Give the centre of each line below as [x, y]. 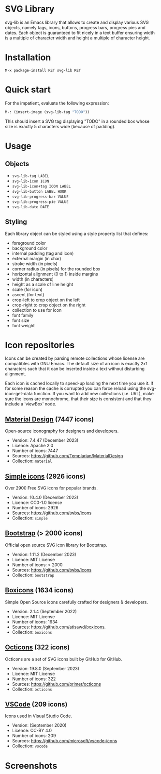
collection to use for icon [37, 310]
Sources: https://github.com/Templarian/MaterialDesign [67, 456]
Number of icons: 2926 [35, 508]
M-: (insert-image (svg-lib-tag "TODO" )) [47, 112]
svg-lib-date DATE [30, 207]
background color [30, 248]
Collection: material [32, 461]
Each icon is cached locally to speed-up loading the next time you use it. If [79, 383]
